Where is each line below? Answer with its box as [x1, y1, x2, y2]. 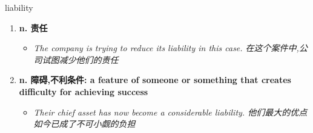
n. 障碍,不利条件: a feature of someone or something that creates [19, 73, 291, 86]
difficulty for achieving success [19, 85, 148, 97]
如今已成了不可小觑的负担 [33, 117, 136, 130]
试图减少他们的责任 [42, 53, 119, 66]
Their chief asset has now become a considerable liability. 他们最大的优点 [33, 105, 308, 118]
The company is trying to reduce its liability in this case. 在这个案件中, [33, 42, 299, 54]
